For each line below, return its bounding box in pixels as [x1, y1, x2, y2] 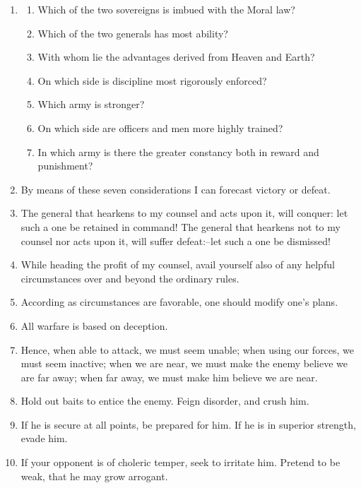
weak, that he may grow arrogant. [20, 468, 168, 483]
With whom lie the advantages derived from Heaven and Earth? [37, 49, 315, 64]
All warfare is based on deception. [20, 318, 168, 333]
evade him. [20, 431, 68, 446]
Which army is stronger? [37, 97, 145, 112]
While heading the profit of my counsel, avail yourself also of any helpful [20, 257, 335, 272]
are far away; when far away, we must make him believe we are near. [20, 369, 318, 384]
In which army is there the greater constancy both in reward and [37, 144, 319, 159]
